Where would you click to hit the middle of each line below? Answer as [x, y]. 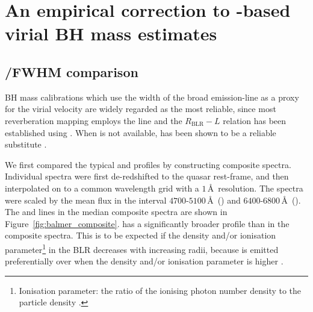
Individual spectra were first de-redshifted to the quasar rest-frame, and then [147, 176]
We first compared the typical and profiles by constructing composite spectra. [148, 164]
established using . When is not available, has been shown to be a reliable [141, 132]
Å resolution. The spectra [255, 188]
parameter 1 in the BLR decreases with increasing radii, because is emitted [142, 248]
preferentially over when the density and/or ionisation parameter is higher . [144, 261]
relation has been [255, 120]
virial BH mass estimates [111, 33]
